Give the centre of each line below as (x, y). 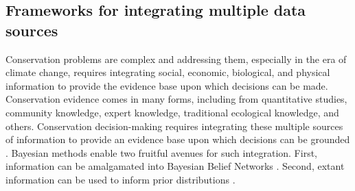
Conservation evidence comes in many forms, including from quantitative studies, (176, 99)
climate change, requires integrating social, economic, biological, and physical (168, 72)
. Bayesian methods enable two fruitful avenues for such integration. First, (161, 152)
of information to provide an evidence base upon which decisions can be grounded (178, 139)
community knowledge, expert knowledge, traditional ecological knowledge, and (172, 112)
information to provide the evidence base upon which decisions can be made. (167, 85)
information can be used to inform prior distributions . (121, 179)
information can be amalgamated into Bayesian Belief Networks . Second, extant (175, 166)
